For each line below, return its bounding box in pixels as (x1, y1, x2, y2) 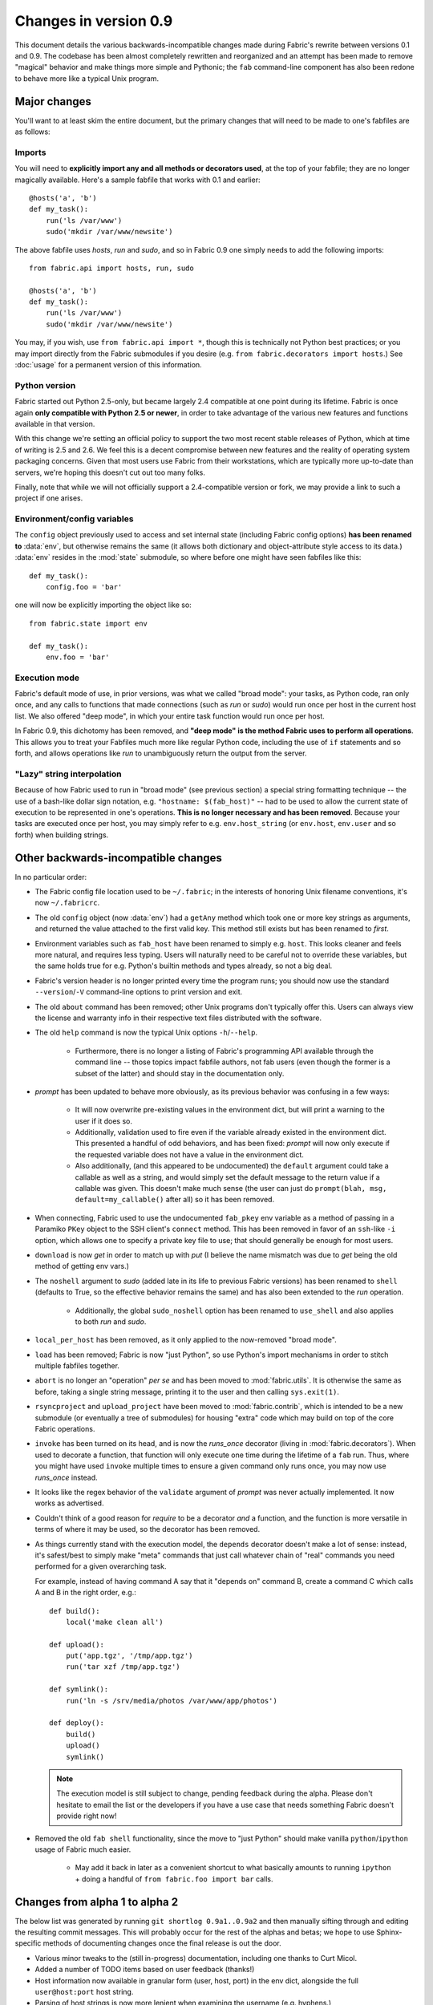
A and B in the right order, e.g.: (34, 1588, 136, 1598)
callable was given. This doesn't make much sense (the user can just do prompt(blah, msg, (75, 1184, 387, 1193)
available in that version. (14, 419, 95, 428)
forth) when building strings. (14, 830, 109, 840)
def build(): (49, 1606, 100, 1615)
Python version (14, 379, 76, 391)
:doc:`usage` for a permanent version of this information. (14, 360, 202, 370)
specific (14, 1938, 42, 1948)
